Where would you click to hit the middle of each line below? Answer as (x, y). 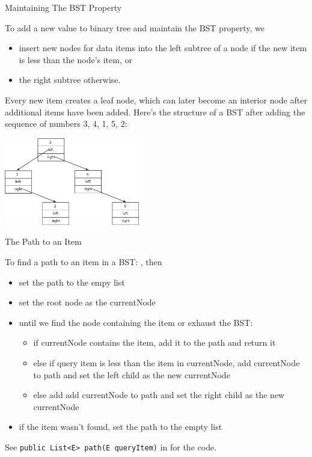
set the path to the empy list (72, 282)
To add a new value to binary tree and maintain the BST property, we (135, 27)
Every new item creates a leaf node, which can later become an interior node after (156, 100)
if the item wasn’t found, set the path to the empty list (121, 427)
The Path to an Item (43, 241)
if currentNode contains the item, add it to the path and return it (154, 342)
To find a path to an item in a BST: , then (84, 261)
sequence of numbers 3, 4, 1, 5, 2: (66, 124)
